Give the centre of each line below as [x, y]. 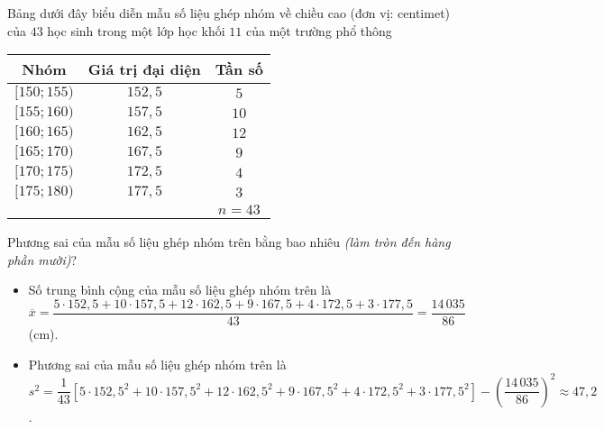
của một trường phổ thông [319, 30]
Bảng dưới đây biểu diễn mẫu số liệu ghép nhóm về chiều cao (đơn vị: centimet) [229, 13]
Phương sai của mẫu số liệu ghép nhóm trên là [157, 364]
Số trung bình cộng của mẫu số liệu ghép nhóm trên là [180, 290]
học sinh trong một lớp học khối [136, 30]
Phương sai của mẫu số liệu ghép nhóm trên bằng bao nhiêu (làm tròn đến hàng [229, 242]
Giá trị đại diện [144, 69]
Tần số [239, 69]
